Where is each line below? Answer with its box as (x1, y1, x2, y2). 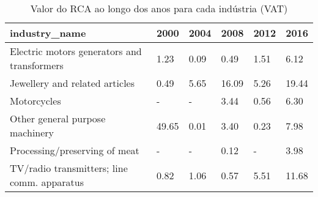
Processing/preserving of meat (10, 143, 139, 157)
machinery (10, 125, 54, 139)
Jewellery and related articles (10, 76, 135, 90)
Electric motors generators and (10, 44, 142, 58)
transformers (10, 58, 64, 72)
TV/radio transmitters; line (10, 161, 128, 175)
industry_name (10, 26, 86, 40)
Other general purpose (10, 111, 106, 125)
